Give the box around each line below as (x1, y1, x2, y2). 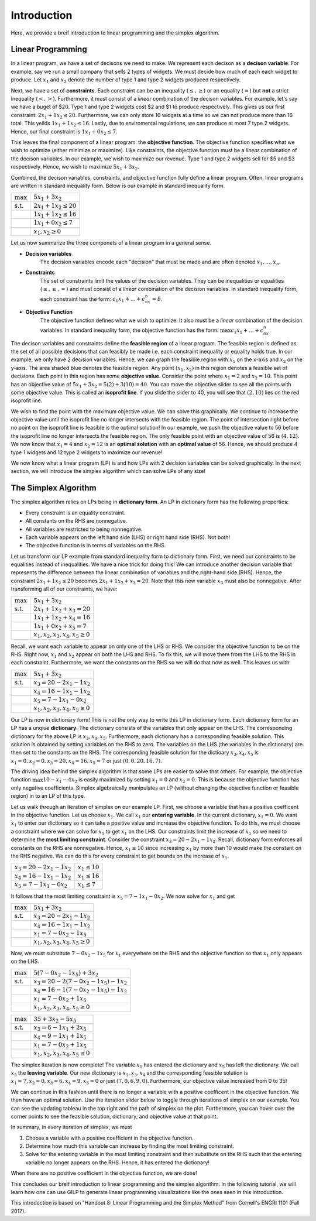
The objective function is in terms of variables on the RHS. (25, 542, 166, 549)
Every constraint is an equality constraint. (25, 509, 126, 516)
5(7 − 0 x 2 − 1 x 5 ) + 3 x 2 (33, 969, 99, 978)
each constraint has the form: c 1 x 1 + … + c (40, 296, 146, 304)
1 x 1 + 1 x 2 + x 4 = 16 (33, 613, 91, 623)
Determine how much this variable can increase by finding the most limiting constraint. (25, 1143, 234, 1150)
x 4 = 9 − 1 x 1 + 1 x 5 (33, 1032, 87, 1041)
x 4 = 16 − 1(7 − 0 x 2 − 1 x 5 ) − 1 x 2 (33, 986, 128, 995)
